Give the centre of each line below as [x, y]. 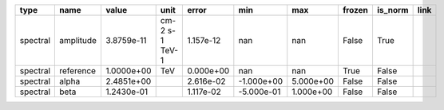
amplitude [78, 40]
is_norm [392, 10]
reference [77, 71]
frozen [355, 10]
